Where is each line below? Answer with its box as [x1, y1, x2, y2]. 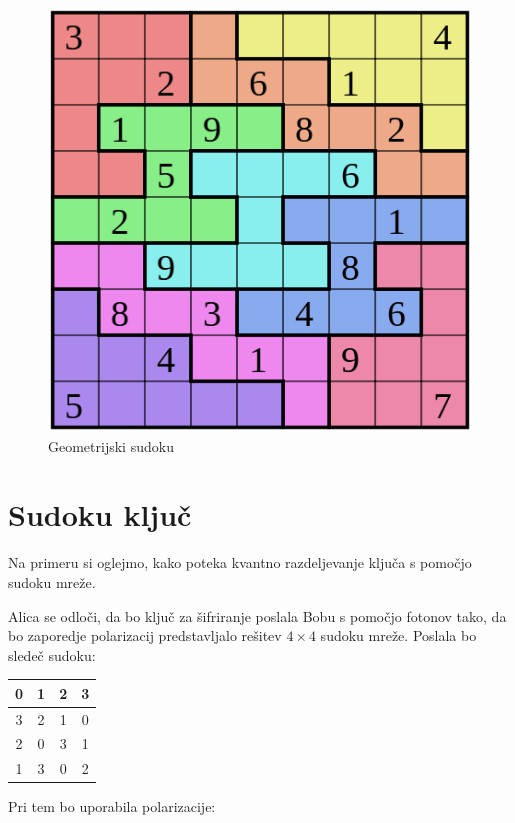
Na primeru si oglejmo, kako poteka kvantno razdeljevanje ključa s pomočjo [8, 552, 472, 573]
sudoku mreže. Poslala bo [320, 625, 477, 646]
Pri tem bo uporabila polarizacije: [8, 796, 216, 817]
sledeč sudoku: [8, 644, 96, 665]
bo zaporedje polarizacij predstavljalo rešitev [8, 625, 282, 646]
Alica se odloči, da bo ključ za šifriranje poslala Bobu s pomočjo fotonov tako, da [8, 605, 507, 626]
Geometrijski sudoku [48, 435, 174, 456]
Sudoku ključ [8, 494, 192, 535]
